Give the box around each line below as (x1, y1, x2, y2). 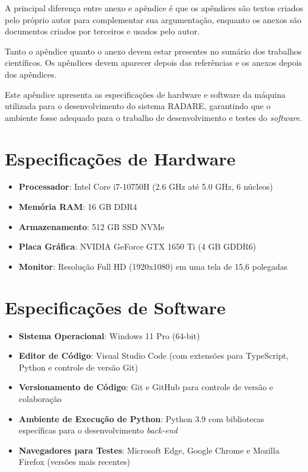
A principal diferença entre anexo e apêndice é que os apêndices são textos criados (5, 2, 303, 14)
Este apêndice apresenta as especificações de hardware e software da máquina (5, 88, 286, 100)
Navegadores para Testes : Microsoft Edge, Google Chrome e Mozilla (18, 444, 280, 456)
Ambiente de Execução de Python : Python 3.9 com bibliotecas (18, 412, 265, 425)
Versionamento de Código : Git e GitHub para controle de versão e (18, 381, 274, 393)
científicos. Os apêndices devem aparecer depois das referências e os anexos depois (5, 56, 302, 69)
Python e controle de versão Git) (18, 361, 138, 373)
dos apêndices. (5, 68, 57, 80)
